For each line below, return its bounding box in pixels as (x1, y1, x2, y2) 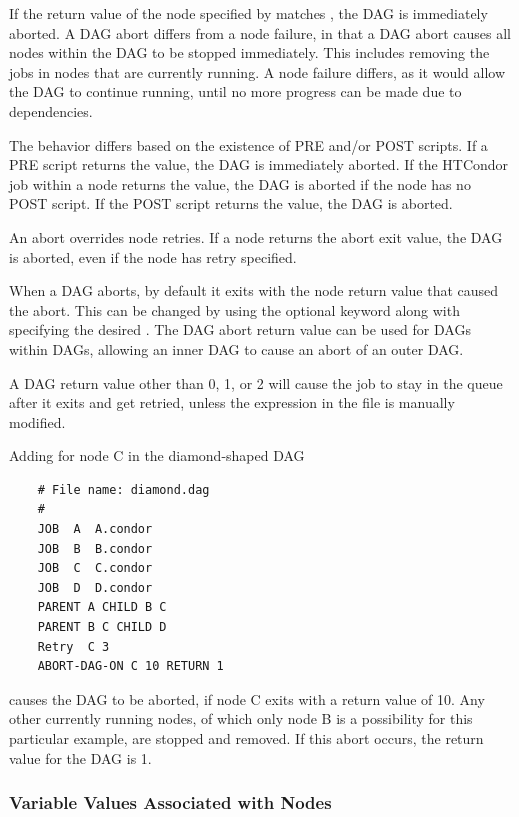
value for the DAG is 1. (9, 747, 152, 768)
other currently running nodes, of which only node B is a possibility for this (9, 708, 473, 729)
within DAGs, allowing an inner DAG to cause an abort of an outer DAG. (9, 338, 464, 359)
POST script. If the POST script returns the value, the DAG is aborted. (9, 193, 453, 214)
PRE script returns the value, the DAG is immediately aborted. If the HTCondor (9, 154, 509, 175)
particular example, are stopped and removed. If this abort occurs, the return (9, 728, 484, 748)
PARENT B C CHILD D (37, 620, 167, 635)
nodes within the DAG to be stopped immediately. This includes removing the (9, 42, 490, 63)
